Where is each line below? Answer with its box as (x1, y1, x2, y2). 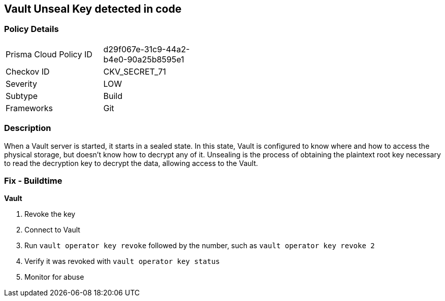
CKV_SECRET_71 (103, 66, 166, 77)
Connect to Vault (24, 225, 80, 235)
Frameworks (6, 103, 53, 113)
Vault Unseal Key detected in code (4, 3, 182, 15)
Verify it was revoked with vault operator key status (24, 257, 220, 266)
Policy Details (4, 24, 59, 35)
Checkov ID (6, 66, 50, 77)
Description (4, 123, 51, 133)
